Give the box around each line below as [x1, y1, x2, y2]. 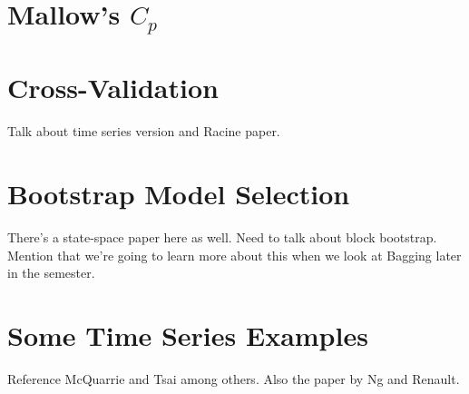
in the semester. [7, 263, 95, 282]
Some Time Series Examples [7, 316, 368, 353]
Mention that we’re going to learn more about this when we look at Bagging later [7, 245, 462, 264]
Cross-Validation [7, 69, 219, 106]
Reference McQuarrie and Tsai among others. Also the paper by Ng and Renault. [7, 369, 460, 388]
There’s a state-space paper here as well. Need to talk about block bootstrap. [7, 227, 437, 246]
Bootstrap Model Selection [7, 175, 350, 212]
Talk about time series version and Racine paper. [7, 122, 280, 141]
